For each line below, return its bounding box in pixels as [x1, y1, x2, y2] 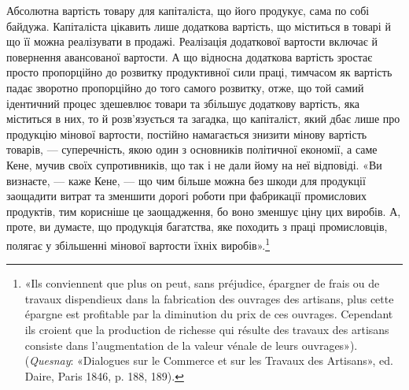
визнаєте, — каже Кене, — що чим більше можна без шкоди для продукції [6, 172, 366, 188]
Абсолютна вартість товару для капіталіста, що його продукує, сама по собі [6, 2, 370, 18]
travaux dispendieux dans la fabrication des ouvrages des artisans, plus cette [24, 290, 394, 306]
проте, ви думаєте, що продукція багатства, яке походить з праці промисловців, [6, 218, 388, 235]
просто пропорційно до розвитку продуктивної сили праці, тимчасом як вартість [6, 64, 392, 80]
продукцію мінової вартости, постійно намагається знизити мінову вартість [6, 125, 367, 142]
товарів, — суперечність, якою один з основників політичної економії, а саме [6, 141, 378, 158]
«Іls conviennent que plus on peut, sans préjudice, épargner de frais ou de [24, 275, 380, 292]
